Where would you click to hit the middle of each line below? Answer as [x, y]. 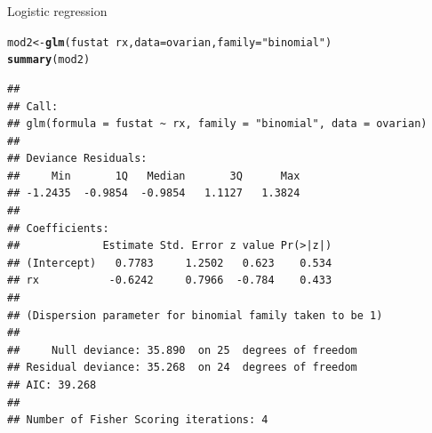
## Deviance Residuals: [77, 159]
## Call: [33, 106]
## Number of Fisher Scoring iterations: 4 [138, 420]
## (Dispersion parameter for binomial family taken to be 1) [195, 315]
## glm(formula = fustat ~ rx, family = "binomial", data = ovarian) [217, 124]
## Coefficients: [58, 228]
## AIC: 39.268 [52, 385]
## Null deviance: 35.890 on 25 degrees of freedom [182, 350]
